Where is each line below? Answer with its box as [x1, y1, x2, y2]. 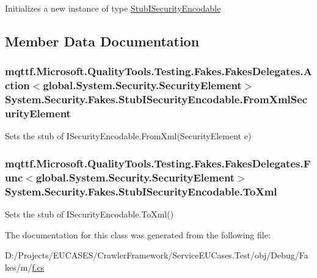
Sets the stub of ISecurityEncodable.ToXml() [5, 208, 174, 221]
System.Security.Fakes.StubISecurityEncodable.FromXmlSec [5, 92, 308, 107]
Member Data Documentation [5, 31, 200, 50]
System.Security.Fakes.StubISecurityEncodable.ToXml [5, 183, 277, 199]
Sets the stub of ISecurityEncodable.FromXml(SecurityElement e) [5, 130, 252, 142]
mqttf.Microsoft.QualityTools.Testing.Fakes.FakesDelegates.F [5, 155, 311, 170]
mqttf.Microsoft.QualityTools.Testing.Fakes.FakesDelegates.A [5, 64, 312, 79]
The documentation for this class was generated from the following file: [5, 228, 271, 241]
